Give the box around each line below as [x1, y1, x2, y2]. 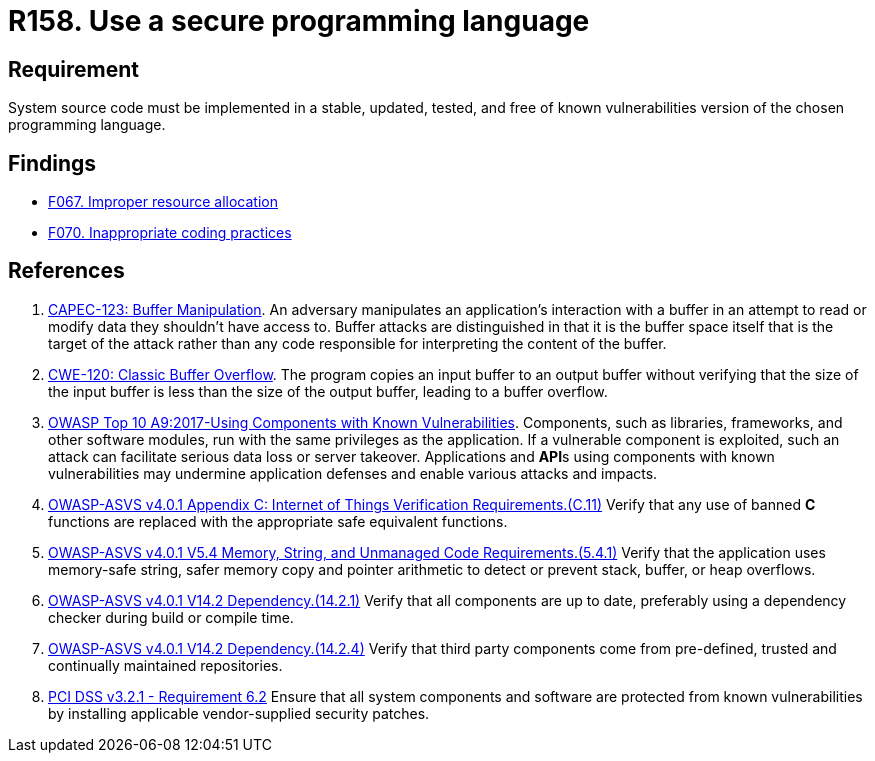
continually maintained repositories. [48, 656, 283, 674]
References [8, 258, 125, 284]
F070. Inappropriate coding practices [48, 224, 292, 242]
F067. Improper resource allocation [48, 193, 278, 211]
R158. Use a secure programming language [8, 4, 590, 38]
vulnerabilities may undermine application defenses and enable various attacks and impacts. [48, 464, 658, 482]
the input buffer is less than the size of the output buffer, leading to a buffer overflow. [48, 382, 608, 400]
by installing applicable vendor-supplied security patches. [48, 704, 430, 722]
